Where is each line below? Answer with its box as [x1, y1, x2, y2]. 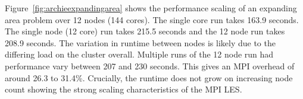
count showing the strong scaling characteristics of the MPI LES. [5, 83, 242, 95]
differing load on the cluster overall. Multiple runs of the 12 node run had [5, 48, 274, 60]
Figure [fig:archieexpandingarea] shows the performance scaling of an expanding [5, 2, 297, 14]
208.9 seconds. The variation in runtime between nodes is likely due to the [5, 36, 276, 49]
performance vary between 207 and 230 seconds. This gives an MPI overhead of [5, 59, 295, 72]
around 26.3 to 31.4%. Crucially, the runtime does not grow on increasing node [5, 71, 293, 84]
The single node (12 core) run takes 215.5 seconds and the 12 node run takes [5, 25, 285, 37]
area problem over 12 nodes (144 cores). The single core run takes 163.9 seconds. [5, 13, 299, 25]
